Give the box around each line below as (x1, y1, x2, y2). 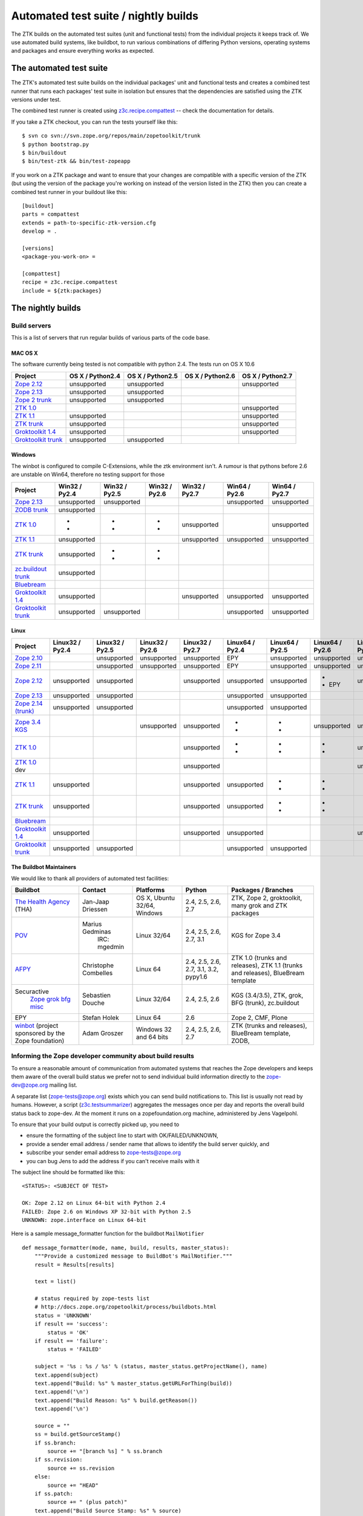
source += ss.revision (47, 1464, 115, 1472)
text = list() (34, 1278, 77, 1285)
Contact (82, 885, 106, 894)
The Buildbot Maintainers (11, 864, 77, 871)
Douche (82, 998, 105, 1007)
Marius (82, 919, 102, 928)
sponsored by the (15, 1028, 65, 1037)
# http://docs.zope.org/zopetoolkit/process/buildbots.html (34, 1304, 217, 1310)
